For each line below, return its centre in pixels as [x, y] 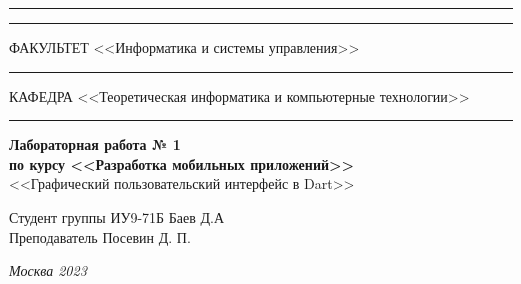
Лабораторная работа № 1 [95, 144]
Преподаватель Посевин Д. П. [100, 236]
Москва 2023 [48, 270]
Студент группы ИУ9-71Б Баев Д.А [117, 216]
